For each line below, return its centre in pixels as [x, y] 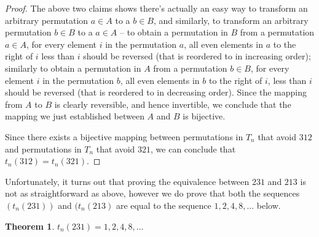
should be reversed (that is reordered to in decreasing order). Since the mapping [156, 92]
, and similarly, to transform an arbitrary [231, 20]
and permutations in [43, 149]
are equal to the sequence [163, 205]
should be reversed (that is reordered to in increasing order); [197, 56]
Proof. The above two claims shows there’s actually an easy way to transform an [156, 8]
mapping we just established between [75, 116]
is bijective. [204, 116]
